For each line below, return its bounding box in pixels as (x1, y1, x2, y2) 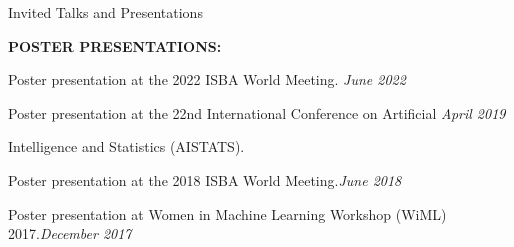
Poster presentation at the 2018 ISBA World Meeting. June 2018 (8, 169, 402, 190)
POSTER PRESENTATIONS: (8, 35, 222, 56)
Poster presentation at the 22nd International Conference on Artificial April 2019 (8, 102, 506, 123)
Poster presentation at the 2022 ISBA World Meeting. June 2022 (8, 69, 406, 90)
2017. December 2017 (8, 223, 132, 244)
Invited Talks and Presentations (8, 2, 203, 22)
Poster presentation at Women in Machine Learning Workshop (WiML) (8, 203, 447, 224)
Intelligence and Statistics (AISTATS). (8, 136, 245, 157)
